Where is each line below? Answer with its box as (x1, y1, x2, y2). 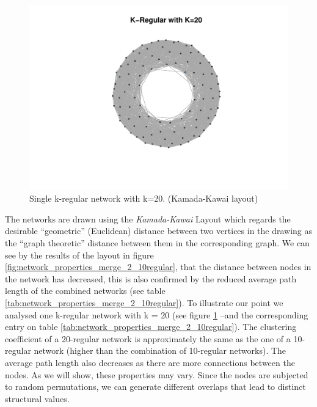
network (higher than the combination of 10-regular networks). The (34, 344, 286, 357)
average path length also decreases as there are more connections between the (5, 356, 295, 369)
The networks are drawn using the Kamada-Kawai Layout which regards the (5, 212, 291, 225)
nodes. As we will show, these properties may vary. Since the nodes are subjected (5, 368, 308, 381)
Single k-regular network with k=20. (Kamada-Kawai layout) (29, 192, 258, 205)
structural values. (5, 392, 70, 405)
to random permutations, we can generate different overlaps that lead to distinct (5, 380, 306, 393)
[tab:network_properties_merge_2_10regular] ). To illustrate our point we (5, 296, 283, 309)
